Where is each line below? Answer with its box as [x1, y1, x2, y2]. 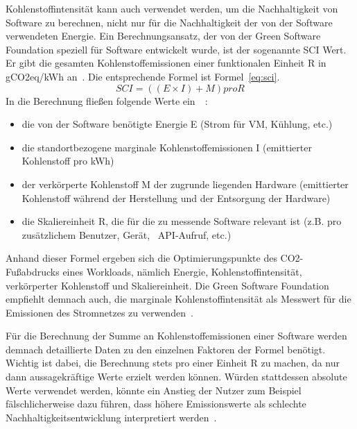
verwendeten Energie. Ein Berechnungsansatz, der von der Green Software [6, 28, 321, 43]
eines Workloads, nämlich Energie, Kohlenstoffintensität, [62, 264, 302, 278]
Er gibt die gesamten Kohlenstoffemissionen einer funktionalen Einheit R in [6, 56, 326, 70]
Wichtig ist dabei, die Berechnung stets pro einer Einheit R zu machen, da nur [6, 355, 340, 370]
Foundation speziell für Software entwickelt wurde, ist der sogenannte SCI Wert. [6, 42, 347, 56]
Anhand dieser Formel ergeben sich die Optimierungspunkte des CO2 [6, 251, 300, 265]
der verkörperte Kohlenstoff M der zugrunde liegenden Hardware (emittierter [21, 176, 349, 191]
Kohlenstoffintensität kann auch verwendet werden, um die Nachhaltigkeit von [6, 1, 338, 15]
